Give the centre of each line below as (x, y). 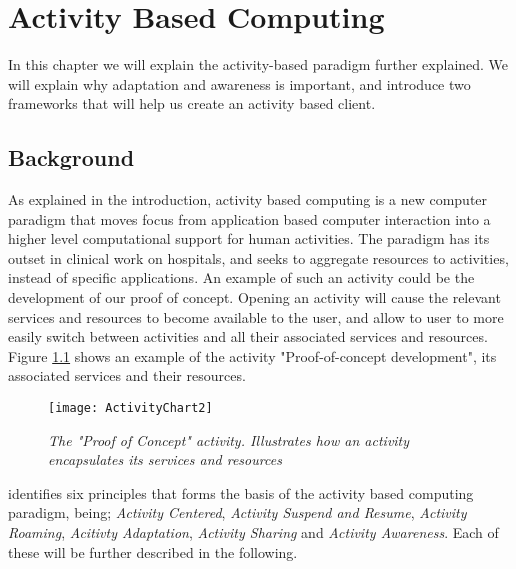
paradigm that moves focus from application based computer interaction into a (249, 218)
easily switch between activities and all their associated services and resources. (248, 336)
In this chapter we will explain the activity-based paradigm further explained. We (258, 64)
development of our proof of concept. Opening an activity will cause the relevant (254, 297)
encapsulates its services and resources (165, 459)
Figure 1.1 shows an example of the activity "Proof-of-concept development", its (252, 355)
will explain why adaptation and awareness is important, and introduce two (239, 83)
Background (71, 157)
